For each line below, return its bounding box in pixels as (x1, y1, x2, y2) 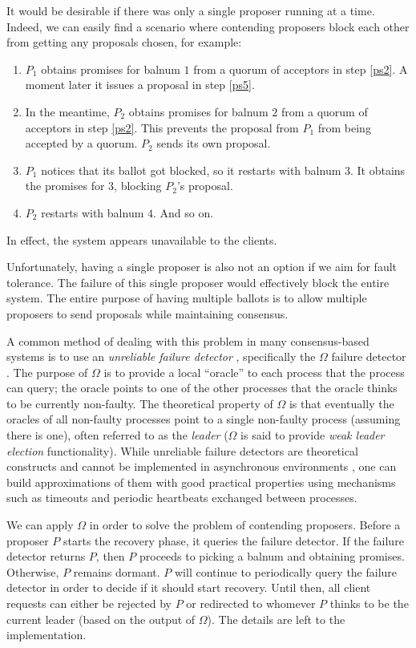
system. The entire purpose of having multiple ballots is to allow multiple (6, 290, 367, 306)
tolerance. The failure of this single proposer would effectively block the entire (6, 273, 390, 290)
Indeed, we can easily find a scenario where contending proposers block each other (6, 18, 410, 34)
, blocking (114, 177, 162, 194)
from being (317, 119, 371, 136)
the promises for (25, 177, 105, 194)
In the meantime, (25, 103, 110, 119)
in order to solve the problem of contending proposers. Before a (89, 516, 401, 533)
